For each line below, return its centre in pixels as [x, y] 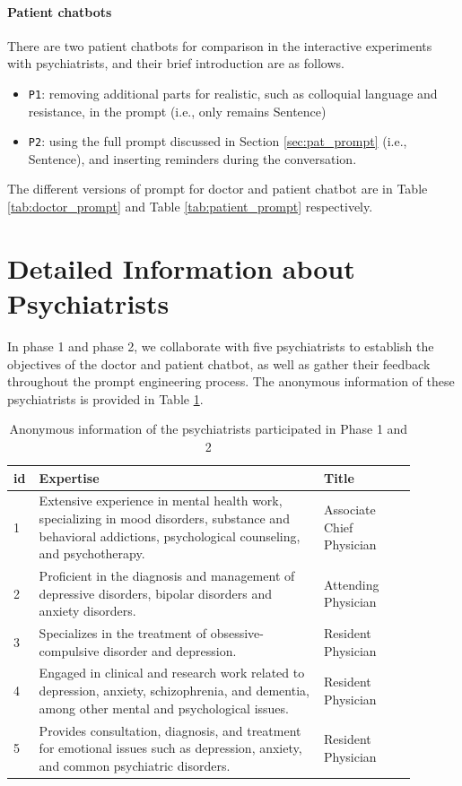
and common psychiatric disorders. [135, 765]
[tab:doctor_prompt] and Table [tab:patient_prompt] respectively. [190, 207]
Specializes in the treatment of [122, 633]
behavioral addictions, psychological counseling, [170, 536]
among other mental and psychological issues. [164, 708]
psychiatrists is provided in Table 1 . [105, 398]
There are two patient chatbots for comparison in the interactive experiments [220, 45]
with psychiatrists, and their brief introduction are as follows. [176, 63]
